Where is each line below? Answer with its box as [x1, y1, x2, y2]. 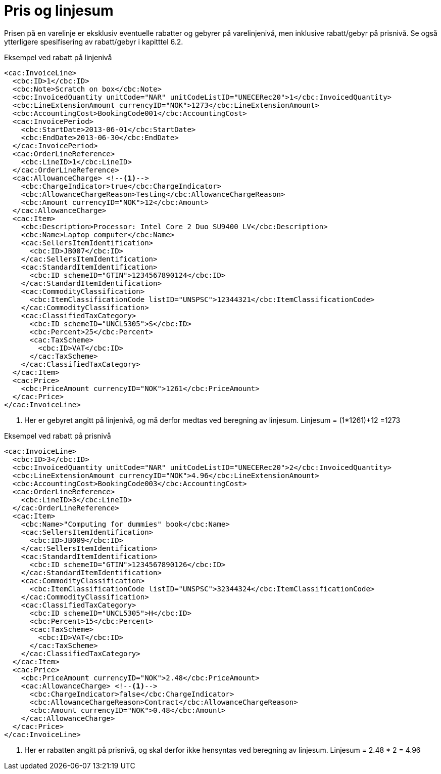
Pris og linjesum [4, 2, 114, 19]
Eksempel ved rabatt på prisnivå [4, 431, 111, 440]
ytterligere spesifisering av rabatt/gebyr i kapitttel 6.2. [4, 37, 183, 46]
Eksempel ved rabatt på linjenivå [4, 53, 112, 62]
